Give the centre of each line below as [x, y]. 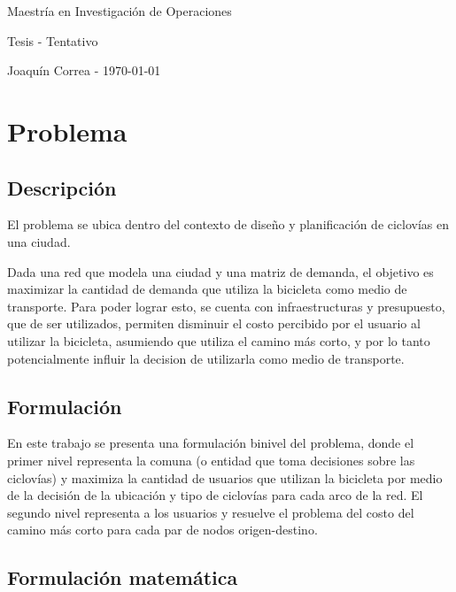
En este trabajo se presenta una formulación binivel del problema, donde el [211, 443]
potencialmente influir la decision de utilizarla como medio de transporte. [206, 358]
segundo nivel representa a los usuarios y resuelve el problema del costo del [211, 512]
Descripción [62, 187]
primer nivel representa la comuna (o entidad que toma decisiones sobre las [211, 460]
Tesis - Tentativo [53, 40]
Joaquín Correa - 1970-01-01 [84, 70]
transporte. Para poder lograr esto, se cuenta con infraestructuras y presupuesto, [226, 306]
